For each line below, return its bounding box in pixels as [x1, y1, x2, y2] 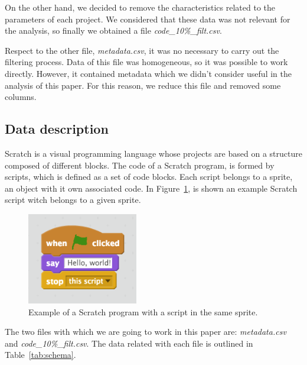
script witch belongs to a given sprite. [5, 193, 141, 206]
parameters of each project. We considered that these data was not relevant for [5, 12, 290, 25]
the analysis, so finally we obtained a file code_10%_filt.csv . [5, 24, 222, 37]
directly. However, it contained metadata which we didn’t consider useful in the [5, 67, 292, 79]
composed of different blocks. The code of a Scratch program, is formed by [5, 159, 275, 171]
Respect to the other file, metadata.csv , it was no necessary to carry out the [5, 44, 279, 56]
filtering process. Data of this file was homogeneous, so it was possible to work [5, 56, 288, 68]
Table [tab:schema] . [5, 348, 76, 361]
